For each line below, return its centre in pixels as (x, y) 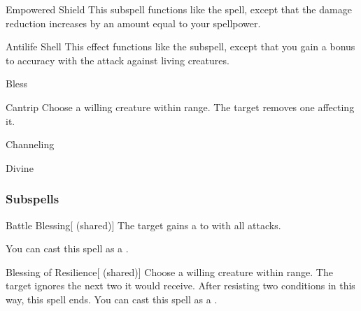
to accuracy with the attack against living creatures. (118, 60)
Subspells (33, 199)
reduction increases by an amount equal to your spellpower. (133, 23)
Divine (20, 167)
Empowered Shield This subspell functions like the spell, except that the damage (179, 9)
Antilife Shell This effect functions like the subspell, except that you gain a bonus (180, 46)
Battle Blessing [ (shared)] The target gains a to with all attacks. (143, 225)
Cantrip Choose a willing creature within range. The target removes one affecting (180, 107)
